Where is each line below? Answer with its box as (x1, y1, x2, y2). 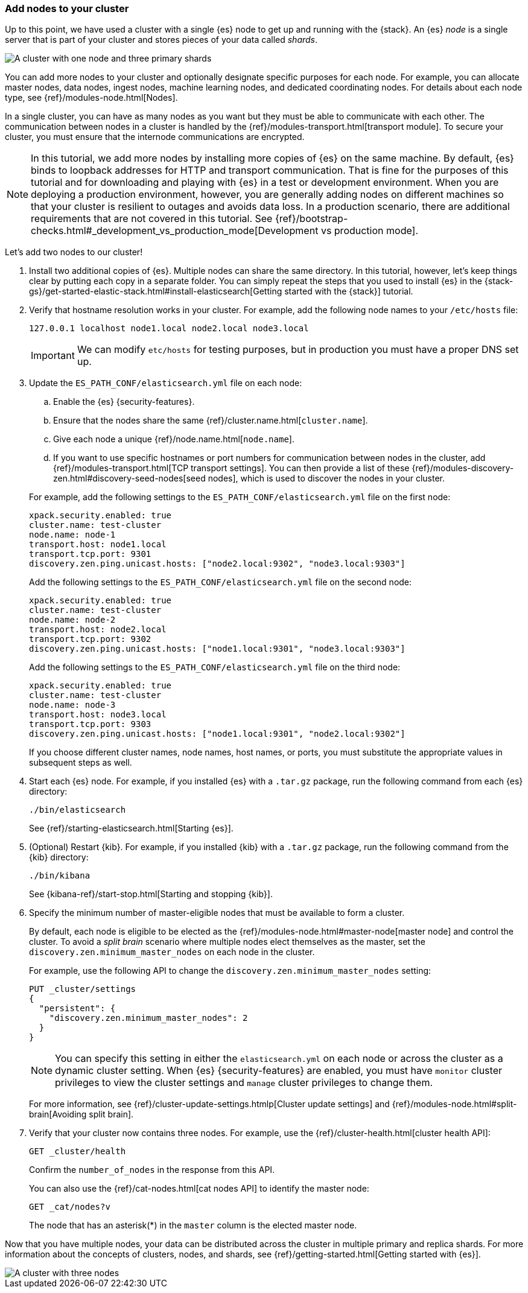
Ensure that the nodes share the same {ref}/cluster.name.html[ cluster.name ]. (53, 415, 368, 426)
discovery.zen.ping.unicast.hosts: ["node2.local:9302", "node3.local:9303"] (29, 559, 406, 569)
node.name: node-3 (29, 700, 116, 710)
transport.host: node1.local (29, 539, 167, 550)
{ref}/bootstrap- (275, 212, 348, 225)
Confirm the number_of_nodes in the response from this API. (29, 1164, 275, 1175)
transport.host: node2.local (29, 624, 167, 635)
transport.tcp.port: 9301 (29, 549, 151, 559)
